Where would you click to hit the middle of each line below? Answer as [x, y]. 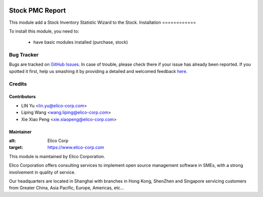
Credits [18, 84]
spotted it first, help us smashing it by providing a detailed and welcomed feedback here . [98, 71]
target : [16, 147]
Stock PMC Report [38, 10]
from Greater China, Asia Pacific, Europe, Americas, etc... [66, 188]
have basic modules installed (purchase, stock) [81, 42]
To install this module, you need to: [44, 31]
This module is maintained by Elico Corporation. [57, 156]
